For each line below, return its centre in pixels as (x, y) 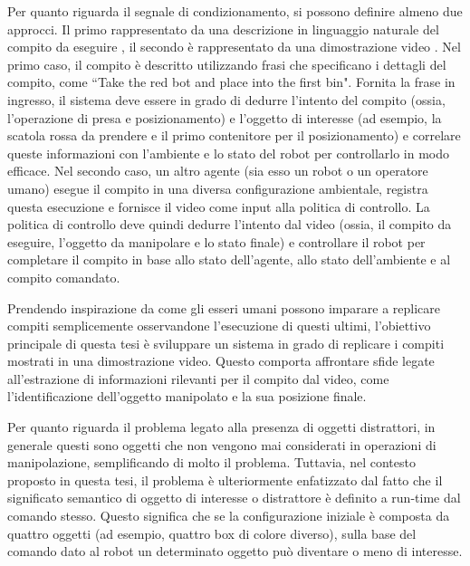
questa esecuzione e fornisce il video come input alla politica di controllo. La (219, 206)
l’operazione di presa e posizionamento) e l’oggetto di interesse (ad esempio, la (225, 117)
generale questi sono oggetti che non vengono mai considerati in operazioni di (222, 444)
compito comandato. (64, 277)
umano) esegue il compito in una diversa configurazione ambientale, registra (218, 188)
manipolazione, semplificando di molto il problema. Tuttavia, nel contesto (211, 462)
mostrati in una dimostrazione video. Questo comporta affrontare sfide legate (221, 361)
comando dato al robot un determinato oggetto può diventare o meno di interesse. (235, 551)
